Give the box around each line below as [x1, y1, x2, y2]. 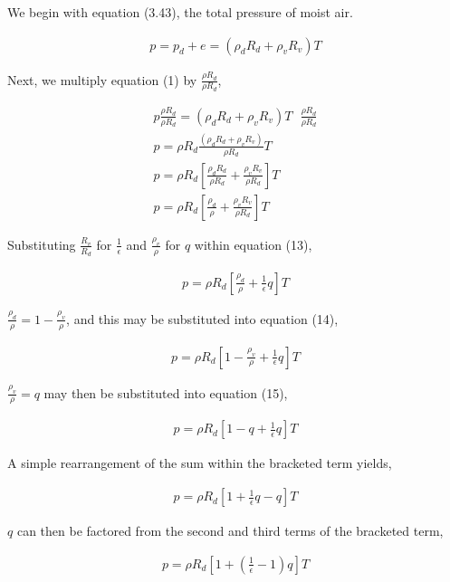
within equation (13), [194, 234, 312, 253]
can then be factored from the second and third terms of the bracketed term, [16, 521, 444, 540]
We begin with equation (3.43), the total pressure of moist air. [7, 3, 353, 21]
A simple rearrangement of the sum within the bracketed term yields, [7, 453, 392, 472]
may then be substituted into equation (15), [43, 383, 288, 402]
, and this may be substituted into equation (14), [66, 309, 339, 328]
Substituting [7, 234, 76, 253]
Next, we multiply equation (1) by [7, 70, 197, 89]
